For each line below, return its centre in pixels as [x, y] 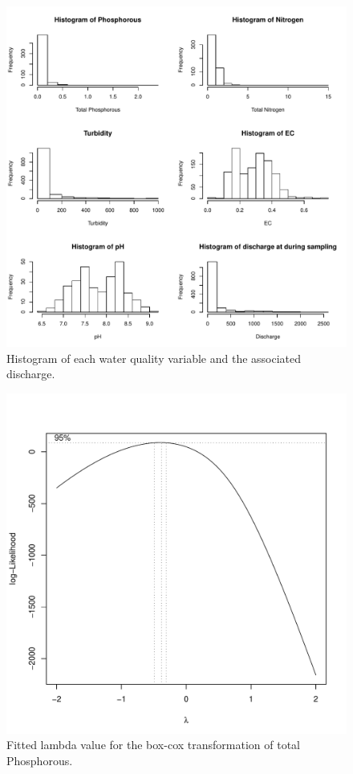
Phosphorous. [40, 760]
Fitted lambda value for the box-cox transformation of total [153, 745]
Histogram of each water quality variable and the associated [154, 358]
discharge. [31, 374]
